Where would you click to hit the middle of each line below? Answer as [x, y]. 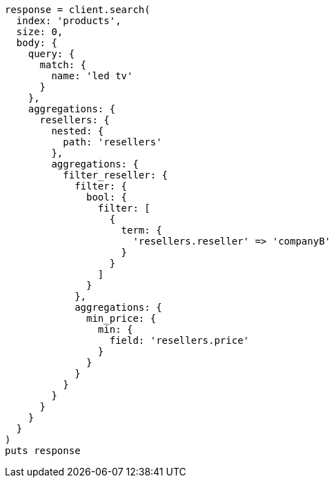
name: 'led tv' [92, 76]
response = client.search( [78, 10]
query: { [51, 54]
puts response [43, 451]
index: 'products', [69, 21]
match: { [63, 65]
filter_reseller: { [116, 175]
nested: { [78, 131]
